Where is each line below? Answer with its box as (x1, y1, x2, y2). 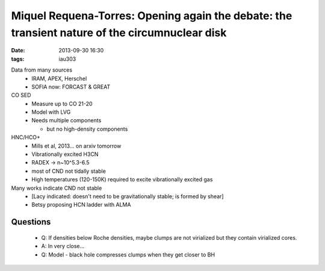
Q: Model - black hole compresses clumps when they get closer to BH (41, 251, 215, 258)
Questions (11, 217, 51, 227)
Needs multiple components (31, 117, 102, 124)
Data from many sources (11, 66, 72, 73)
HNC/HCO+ (11, 134, 40, 141)
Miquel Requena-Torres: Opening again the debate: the (11, 9, 292, 22)
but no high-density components (46, 125, 128, 132)
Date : (11, 47, 25, 54)
